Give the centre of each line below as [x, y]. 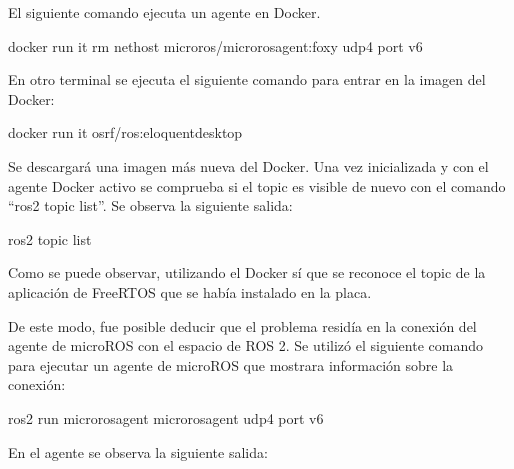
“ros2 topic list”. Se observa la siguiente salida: [150, 205]
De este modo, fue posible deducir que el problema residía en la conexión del [242, 325]
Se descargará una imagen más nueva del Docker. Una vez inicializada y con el [248, 165]
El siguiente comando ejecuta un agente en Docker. [164, 12]
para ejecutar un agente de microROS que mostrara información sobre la [231, 364]
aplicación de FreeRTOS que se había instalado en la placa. [190, 291]
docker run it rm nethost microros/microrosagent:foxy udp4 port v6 [215, 45]
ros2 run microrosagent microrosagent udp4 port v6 [166, 417]
